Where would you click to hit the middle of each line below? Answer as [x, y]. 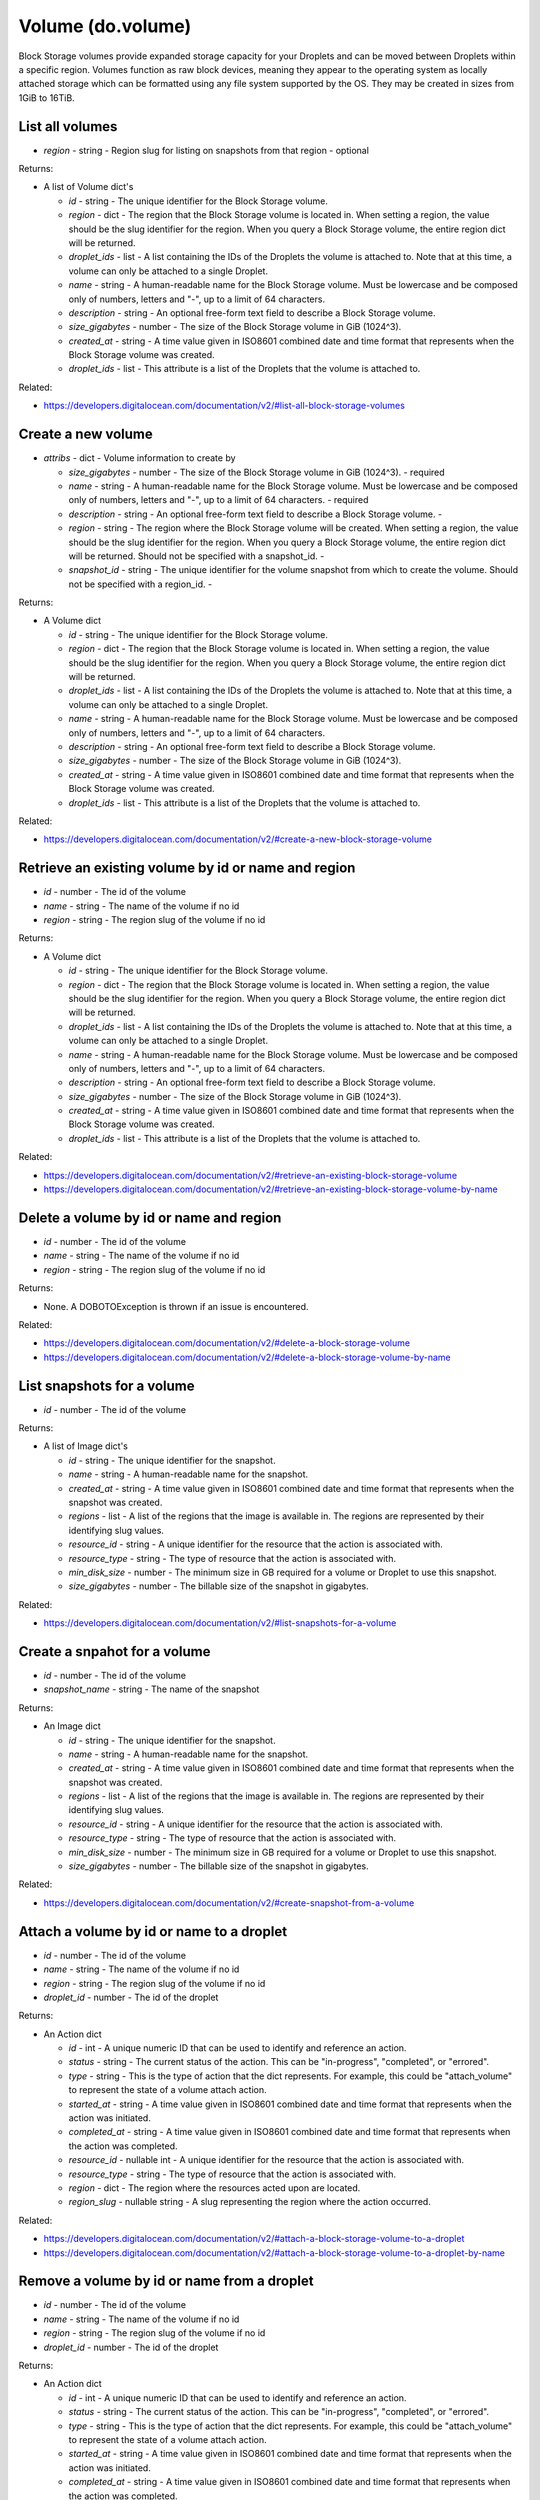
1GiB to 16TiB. [46, 97]
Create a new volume [86, 434]
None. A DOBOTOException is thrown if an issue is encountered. [176, 1306]
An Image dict [72, 1726]
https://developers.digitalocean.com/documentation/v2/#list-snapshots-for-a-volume [220, 1623]
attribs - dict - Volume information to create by [139, 458]
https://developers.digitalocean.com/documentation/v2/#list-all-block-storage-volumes [224, 406]
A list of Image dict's [86, 1446]
